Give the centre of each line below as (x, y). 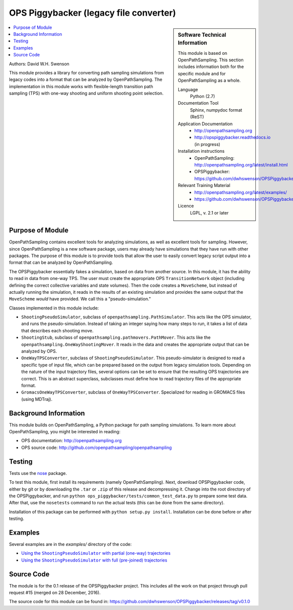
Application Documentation (205, 124)
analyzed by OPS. (39, 351)
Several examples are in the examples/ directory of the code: (70, 544)
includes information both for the (211, 67)
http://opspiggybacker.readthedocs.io (233, 138)
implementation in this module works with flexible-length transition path (81, 86)
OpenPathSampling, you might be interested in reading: (65, 432)
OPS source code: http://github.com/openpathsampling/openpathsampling (96, 447)
